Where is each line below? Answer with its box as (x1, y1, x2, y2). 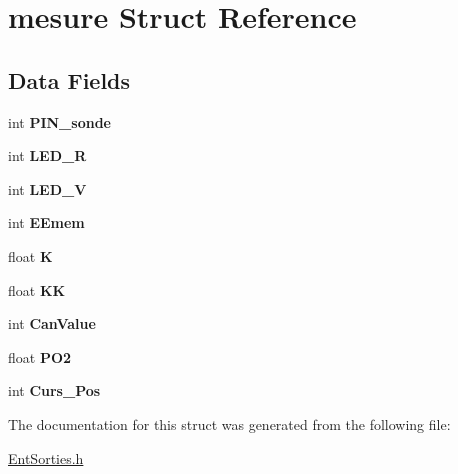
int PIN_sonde (8, 111, 111, 132)
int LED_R (8, 145, 87, 166)
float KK (8, 279, 66, 300)
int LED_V (8, 178, 87, 199)
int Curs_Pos (8, 380, 101, 401)
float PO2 (8, 346, 72, 367)
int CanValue (8, 313, 96, 334)
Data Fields (8, 64, 131, 95)
